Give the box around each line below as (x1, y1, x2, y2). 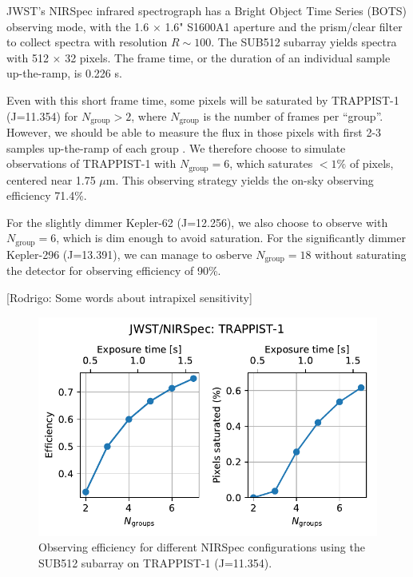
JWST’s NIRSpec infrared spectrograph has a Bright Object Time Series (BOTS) (6, 2, 407, 18)
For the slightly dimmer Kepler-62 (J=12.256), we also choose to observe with (6, 213, 388, 230)
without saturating (315, 245, 407, 262)
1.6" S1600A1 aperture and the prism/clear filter (165, 18, 403, 34)
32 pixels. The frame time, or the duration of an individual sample (65, 49, 391, 66)
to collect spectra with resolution (6, 34, 168, 50)
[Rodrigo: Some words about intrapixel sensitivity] (6, 288, 252, 305)
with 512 (6, 49, 49, 66)
